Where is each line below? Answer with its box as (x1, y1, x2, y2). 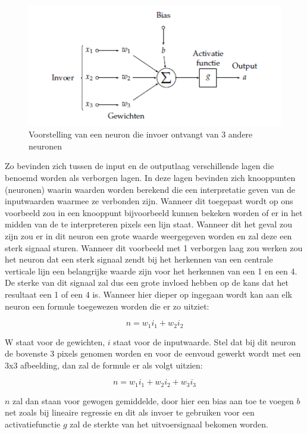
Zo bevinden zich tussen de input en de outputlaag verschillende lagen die (5, 160, 274, 172)
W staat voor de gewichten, (5, 335, 105, 348)
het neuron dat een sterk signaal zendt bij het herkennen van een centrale (5, 253, 273, 266)
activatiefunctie (5, 417, 61, 430)
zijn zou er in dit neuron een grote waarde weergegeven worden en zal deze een (5, 229, 292, 242)
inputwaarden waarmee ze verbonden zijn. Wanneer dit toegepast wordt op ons (5, 195, 293, 207)
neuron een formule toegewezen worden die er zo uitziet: (5, 299, 209, 312)
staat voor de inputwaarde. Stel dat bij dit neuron (113, 335, 296, 348)
